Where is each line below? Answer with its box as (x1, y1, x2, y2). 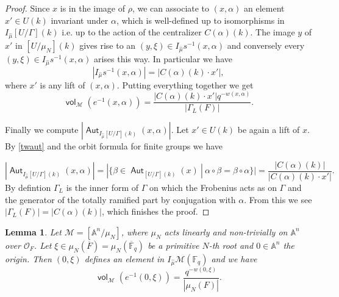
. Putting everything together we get (116, 78, 254, 91)
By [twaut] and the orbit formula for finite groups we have (5, 140, 223, 152)
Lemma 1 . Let (5, 225, 62, 238)
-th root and (209, 238, 254, 251)
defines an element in (84, 252, 165, 265)
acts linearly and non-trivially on (164, 225, 288, 238)
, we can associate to (132, 2, 210, 14)
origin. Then (5, 252, 52, 265)
